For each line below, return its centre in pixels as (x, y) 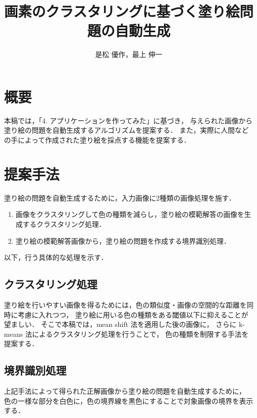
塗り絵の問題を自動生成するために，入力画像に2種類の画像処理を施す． (120, 197)
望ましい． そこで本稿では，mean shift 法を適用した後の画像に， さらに (120, 324)
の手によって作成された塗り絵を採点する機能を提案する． (97, 140)
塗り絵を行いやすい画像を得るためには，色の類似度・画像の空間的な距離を (125, 304)
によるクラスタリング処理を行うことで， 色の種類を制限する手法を (140, 334)
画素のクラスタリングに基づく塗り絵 (122, 11)
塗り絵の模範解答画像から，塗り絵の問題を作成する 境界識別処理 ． (123, 240)
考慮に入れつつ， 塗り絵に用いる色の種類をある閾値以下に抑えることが (133, 314)
